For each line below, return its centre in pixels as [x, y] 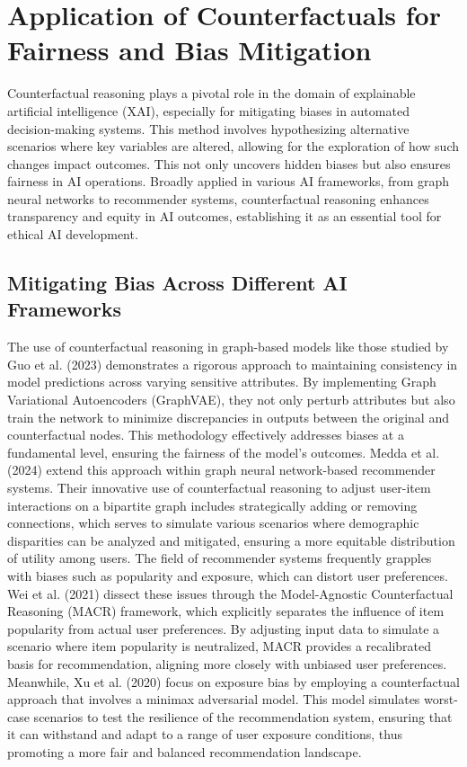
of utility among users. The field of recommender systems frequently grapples [220, 558]
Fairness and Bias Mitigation [189, 50]
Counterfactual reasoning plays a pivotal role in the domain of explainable [211, 93]
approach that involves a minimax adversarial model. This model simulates [214, 699]
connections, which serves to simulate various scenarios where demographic [213, 523]
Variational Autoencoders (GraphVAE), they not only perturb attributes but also [231, 400]
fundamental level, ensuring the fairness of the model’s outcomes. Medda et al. [224, 452]
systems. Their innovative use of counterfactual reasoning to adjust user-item [219, 487]
